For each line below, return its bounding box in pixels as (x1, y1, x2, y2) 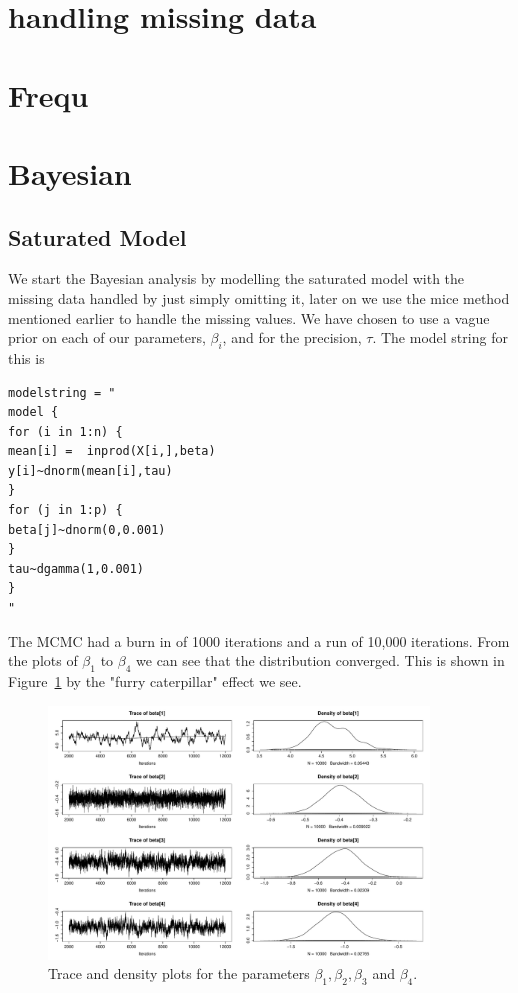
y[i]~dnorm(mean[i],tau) (8, 463, 173, 478)
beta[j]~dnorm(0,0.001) (8, 522, 166, 537)
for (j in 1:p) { (8, 503, 123, 518)
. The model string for (372, 327, 508, 348)
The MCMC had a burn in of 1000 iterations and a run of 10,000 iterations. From (8, 630, 510, 651)
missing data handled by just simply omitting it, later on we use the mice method (8, 287, 510, 308)
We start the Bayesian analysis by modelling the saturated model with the (8, 268, 465, 289)
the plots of (8, 650, 78, 671)
